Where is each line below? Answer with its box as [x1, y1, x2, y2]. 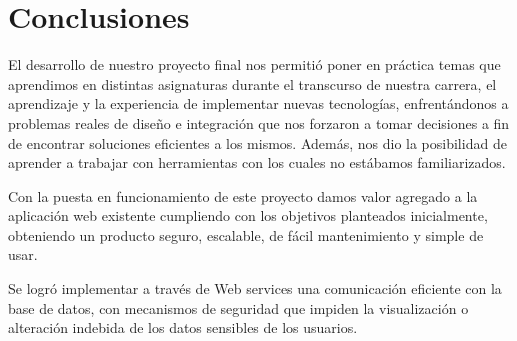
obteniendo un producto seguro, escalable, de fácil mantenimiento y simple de [8, 224, 484, 245]
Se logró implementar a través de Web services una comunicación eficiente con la [8, 278, 502, 299]
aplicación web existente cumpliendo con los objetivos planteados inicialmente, [8, 205, 488, 226]
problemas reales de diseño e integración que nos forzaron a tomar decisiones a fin [8, 112, 510, 133]
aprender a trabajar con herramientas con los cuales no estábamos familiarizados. [8, 152, 506, 173]
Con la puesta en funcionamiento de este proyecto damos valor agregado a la [8, 185, 478, 206]
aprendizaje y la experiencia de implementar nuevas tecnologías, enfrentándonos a [8, 93, 509, 114]
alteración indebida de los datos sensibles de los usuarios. [8, 317, 358, 338]
